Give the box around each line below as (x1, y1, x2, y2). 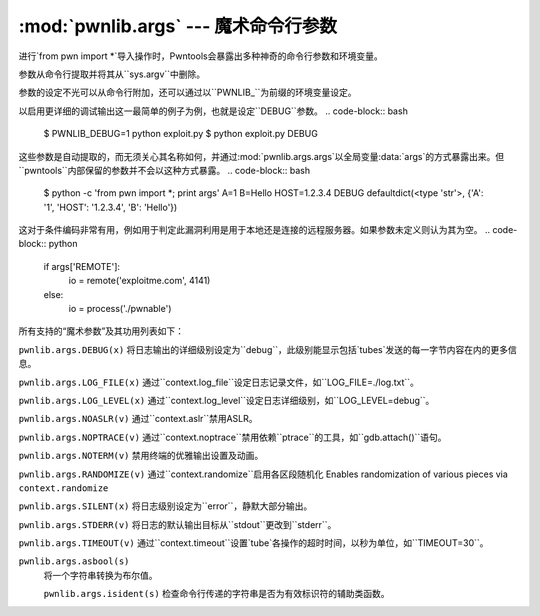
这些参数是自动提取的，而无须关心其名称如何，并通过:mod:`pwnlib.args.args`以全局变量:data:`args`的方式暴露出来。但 (18, 150, 505, 162)
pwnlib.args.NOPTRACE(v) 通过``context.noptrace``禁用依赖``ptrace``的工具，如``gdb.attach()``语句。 (18, 431, 447, 443)
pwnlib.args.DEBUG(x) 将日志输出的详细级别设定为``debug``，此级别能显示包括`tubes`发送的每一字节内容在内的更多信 (18, 343, 517, 355)
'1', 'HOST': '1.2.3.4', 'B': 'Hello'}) (43, 201, 178, 213)
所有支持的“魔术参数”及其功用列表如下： (18, 325, 185, 337)
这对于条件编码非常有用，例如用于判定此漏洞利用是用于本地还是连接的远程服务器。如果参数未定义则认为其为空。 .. (18, 224, 491, 236)
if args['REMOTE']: (43, 260, 120, 272)
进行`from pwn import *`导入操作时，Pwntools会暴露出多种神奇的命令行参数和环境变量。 (18, 50, 384, 62)
